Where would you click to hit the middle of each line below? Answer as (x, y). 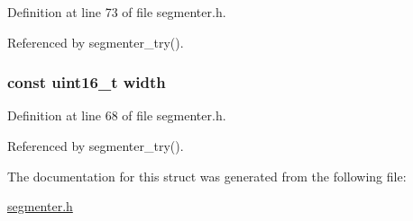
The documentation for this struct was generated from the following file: (207, 176)
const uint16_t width (87, 82)
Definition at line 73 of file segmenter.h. (117, 12)
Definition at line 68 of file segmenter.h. (117, 115)
